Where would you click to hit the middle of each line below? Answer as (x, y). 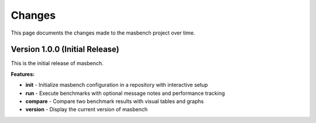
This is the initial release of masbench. (57, 63)
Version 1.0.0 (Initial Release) (65, 49)
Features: (23, 74)
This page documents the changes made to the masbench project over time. (103, 33)
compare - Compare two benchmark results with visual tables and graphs (115, 101)
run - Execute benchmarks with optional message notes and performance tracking (125, 93)
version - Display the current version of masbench (87, 110)
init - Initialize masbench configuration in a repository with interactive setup (117, 85)
